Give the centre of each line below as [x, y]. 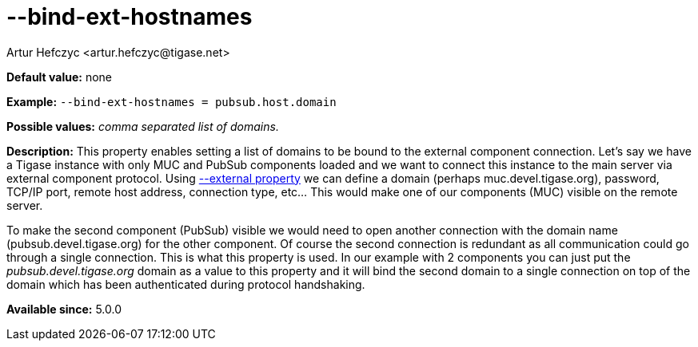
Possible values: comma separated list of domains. [143, 126]
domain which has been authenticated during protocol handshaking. [186, 284]
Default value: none [59, 77]
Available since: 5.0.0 [64, 309]
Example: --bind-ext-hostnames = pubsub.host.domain [172, 101]
